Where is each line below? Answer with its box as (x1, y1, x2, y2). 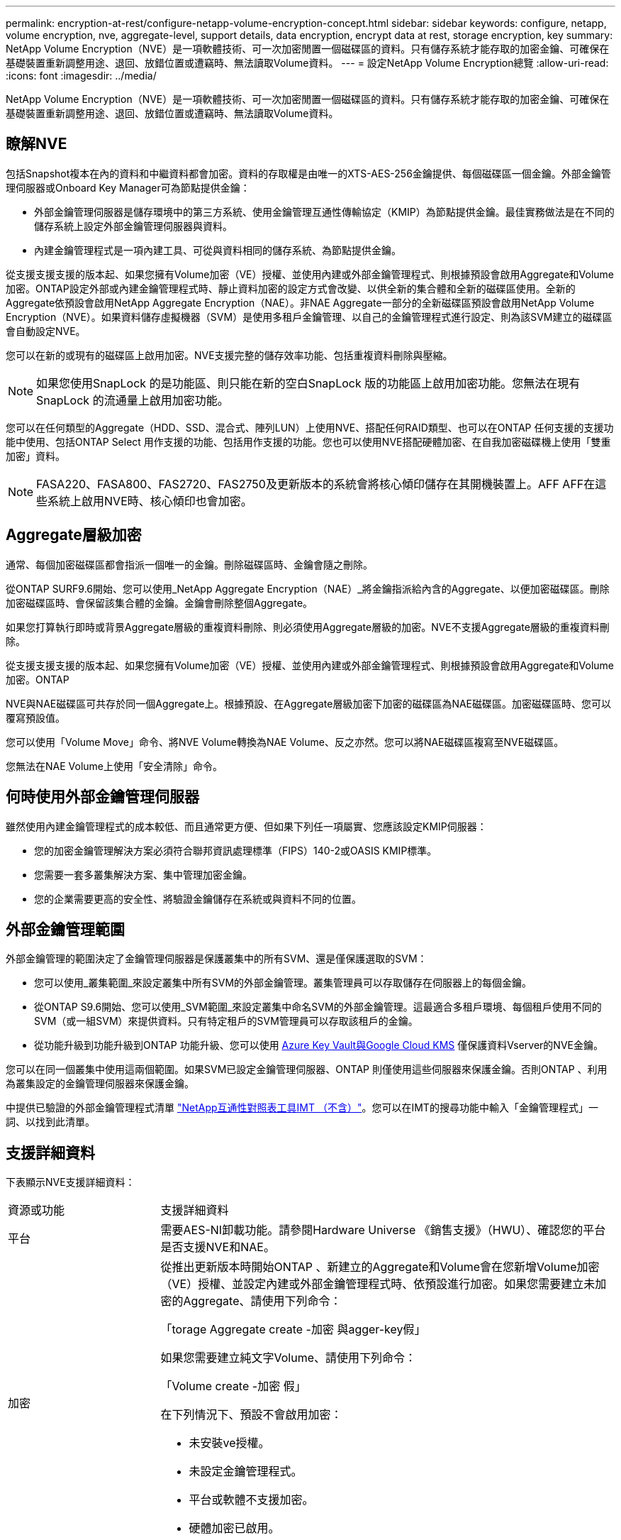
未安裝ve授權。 (189, 1436, 270, 1451)
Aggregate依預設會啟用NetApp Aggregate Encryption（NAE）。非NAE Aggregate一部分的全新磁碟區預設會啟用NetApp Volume (6, 296, 595, 309)
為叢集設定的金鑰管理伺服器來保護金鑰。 (6, 1077, 194, 1090)
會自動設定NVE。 (6, 324, 86, 337)
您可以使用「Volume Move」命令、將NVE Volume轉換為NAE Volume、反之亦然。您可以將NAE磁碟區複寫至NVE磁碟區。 (6, 735, 564, 748)
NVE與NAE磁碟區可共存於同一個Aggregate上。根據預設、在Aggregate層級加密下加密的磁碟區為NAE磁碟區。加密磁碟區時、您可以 (6, 697, 612, 710)
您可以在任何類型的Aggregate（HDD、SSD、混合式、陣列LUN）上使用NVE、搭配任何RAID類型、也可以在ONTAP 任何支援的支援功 (6, 421, 614, 434)
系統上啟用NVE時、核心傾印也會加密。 (47, 493, 252, 508)
